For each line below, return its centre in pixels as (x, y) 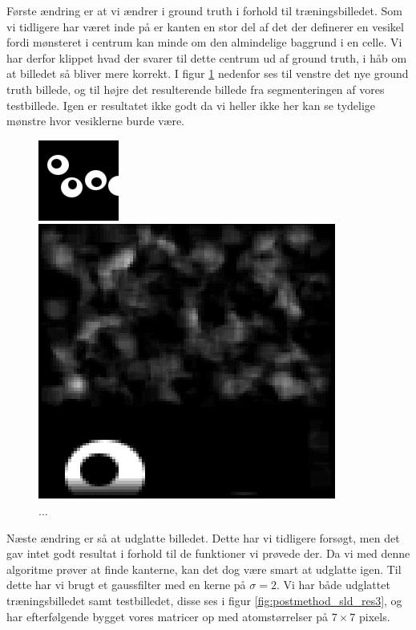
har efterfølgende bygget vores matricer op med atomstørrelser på (168, 616)
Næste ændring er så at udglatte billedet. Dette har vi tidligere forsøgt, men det (203, 537)
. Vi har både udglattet (333, 585)
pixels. (374, 616)
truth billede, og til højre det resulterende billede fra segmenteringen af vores (196, 89)
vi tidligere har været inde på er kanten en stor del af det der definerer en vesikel (205, 26)
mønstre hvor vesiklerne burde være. (96, 121)
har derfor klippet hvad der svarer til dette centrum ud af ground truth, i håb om (207, 57)
